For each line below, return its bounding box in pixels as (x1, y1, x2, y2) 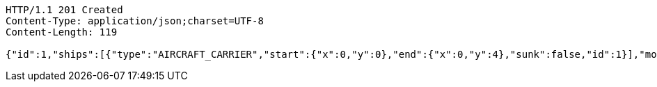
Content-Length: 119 (6, 26, 118, 38)
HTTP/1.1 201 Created (6, 4, 123, 15)
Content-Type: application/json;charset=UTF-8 (6, 15, 264, 26)
